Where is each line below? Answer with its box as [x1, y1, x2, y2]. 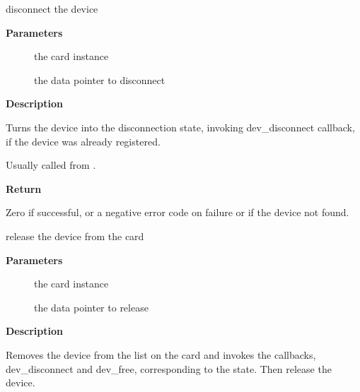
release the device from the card [6, 228, 144, 243]
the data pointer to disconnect [34, 72, 166, 87]
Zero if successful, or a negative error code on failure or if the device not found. [6, 205, 349, 220]
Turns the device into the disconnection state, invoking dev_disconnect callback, [6, 119, 355, 134]
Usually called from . [6, 158, 96, 172]
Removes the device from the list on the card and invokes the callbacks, [6, 347, 316, 362]
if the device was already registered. [6, 133, 161, 148]
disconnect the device [6, 1, 98, 16]
